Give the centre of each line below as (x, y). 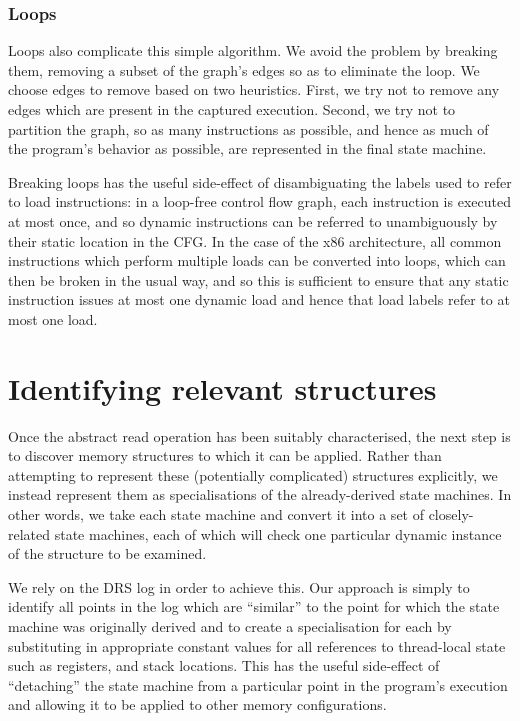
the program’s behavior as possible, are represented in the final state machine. (247, 148)
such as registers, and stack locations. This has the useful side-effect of (224, 665)
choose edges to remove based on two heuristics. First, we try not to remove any (254, 89)
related (29, 533)
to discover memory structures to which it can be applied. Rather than (225, 455)
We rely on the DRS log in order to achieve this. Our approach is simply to (239, 586)
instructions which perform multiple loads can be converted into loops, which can (257, 260)
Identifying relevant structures (222, 387)
